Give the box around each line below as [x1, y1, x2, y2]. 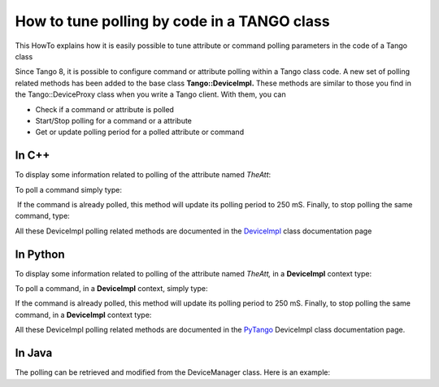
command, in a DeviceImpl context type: [15, 310, 152, 320]
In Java [15, 346, 53, 360]
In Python [15, 247, 65, 261]
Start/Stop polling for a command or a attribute [35, 115, 193, 125]
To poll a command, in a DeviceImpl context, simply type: [15, 284, 208, 294]
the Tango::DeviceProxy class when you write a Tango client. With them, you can [15, 89, 286, 99]
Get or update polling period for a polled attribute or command [35, 127, 244, 137]
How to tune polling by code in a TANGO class [15, 12, 330, 30]
